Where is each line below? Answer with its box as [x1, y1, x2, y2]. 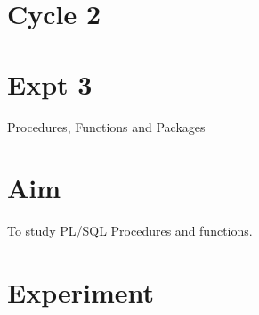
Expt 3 [7, 65, 93, 102]
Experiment [7, 274, 155, 310]
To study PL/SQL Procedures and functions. [7, 221, 253, 240]
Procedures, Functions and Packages [7, 117, 206, 136]
